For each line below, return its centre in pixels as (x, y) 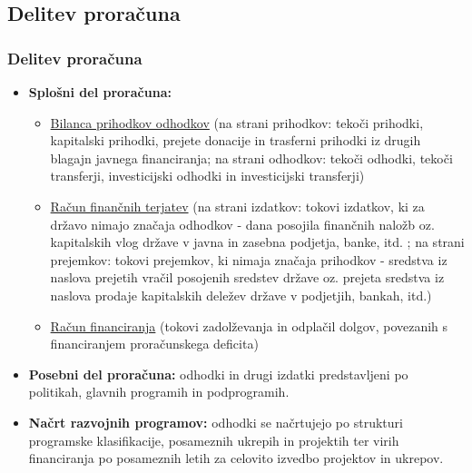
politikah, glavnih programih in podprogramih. (159, 392)
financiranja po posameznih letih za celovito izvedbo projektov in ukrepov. (236, 458)
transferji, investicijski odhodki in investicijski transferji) (207, 176)
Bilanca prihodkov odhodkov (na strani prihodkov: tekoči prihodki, (237, 122)
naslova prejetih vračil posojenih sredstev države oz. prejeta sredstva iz (247, 277)
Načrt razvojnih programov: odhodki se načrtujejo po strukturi (216, 422)
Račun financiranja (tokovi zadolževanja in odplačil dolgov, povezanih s (249, 325)
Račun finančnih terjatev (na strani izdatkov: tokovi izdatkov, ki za (237, 206)
